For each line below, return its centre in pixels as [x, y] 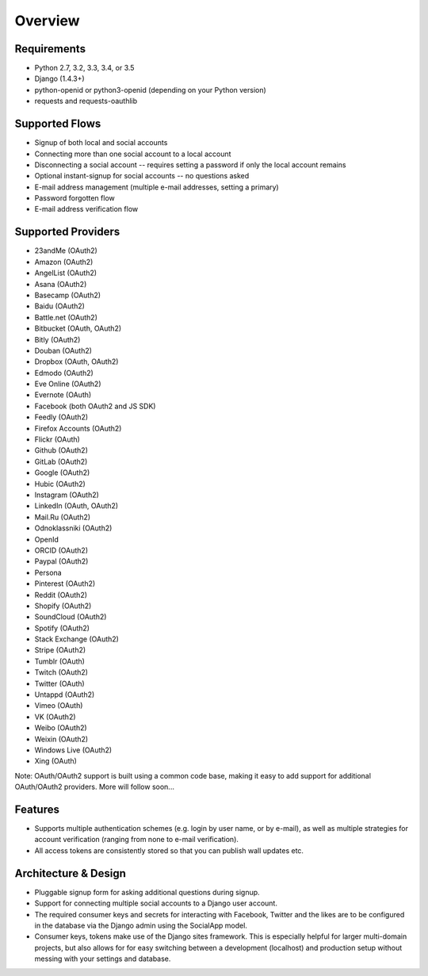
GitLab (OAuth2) [61, 461]
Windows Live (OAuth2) [73, 750]
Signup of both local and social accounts [101, 143]
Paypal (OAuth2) [61, 561]
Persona [48, 572]
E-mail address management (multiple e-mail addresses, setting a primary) [157, 187]
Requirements [50, 49]
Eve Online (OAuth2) [68, 384]
